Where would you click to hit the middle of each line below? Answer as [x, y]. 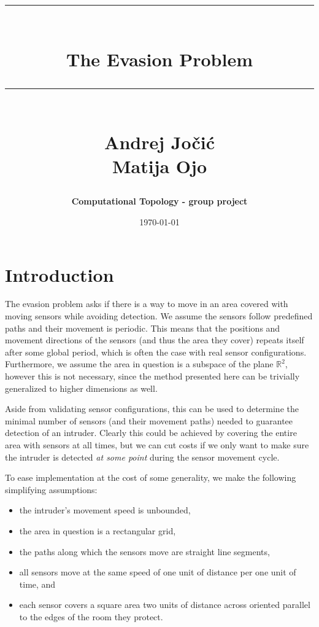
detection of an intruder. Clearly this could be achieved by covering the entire [151, 433]
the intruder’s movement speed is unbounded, [105, 510]
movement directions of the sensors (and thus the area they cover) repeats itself [155, 340]
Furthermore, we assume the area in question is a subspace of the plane [139, 364]
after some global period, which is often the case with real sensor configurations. [156, 352]
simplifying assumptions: [51, 489]
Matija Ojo [159, 166]
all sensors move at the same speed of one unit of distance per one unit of [158, 572]
